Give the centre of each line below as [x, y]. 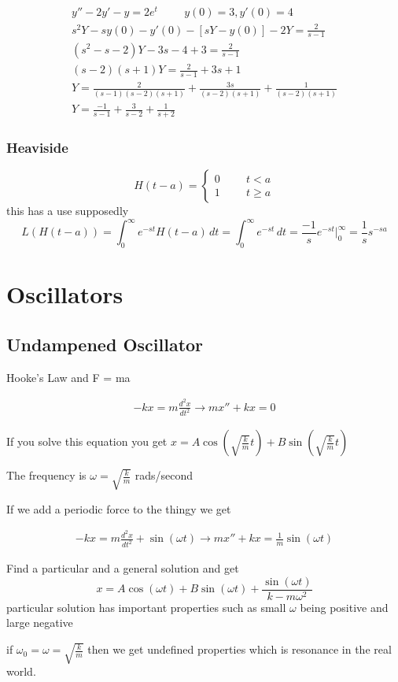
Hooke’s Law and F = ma [68, 377]
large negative [40, 623]
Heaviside [37, 148]
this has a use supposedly [68, 211]
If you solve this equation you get [87, 441]
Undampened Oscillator [105, 344]
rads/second [164, 475]
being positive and [344, 607]
